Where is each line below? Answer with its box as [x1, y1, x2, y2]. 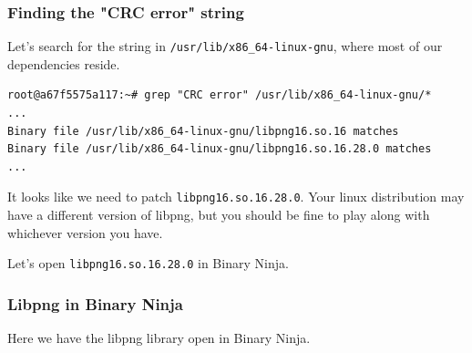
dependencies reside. [7, 54, 120, 73]
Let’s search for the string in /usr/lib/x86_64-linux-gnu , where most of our [7, 36, 443, 56]
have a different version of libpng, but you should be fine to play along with [7, 205, 430, 224]
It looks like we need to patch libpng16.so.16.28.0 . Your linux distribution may [7, 187, 465, 206]
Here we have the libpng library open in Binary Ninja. [7, 328, 311, 348]
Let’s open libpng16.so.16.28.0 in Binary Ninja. [7, 254, 289, 273]
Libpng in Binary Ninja [7, 292, 183, 315]
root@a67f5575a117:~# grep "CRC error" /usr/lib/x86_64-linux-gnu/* [7, 88, 432, 102]
